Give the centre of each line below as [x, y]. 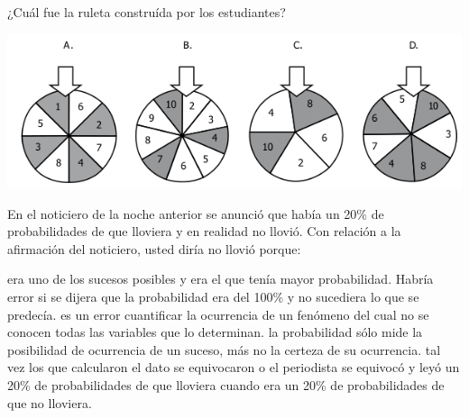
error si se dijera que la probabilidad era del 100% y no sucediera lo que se [213, 296]
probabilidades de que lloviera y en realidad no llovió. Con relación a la [204, 231]
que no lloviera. [50, 402]
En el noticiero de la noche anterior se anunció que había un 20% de [196, 213]
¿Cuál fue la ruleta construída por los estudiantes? [147, 12]
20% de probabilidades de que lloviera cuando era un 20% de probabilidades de [226, 384]
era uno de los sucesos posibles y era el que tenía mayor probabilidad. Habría [221, 279]
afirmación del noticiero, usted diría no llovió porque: [154, 248]
